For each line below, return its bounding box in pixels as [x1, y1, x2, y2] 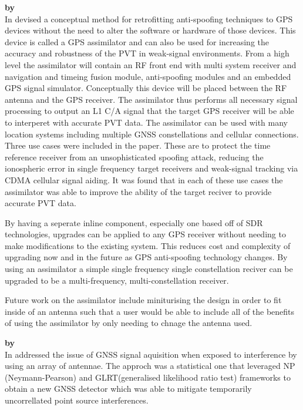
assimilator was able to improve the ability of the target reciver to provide [5, 185, 272, 197]
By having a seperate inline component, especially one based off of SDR [5, 216, 263, 228]
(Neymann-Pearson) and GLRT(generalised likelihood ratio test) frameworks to [5, 371, 291, 383]
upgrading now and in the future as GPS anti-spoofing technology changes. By [5, 251, 288, 263]
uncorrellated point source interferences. [5, 394, 149, 406]
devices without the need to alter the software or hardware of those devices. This [5, 24, 296, 36]
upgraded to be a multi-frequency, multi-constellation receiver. [5, 274, 229, 286]
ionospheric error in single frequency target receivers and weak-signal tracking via [5, 162, 298, 174]
